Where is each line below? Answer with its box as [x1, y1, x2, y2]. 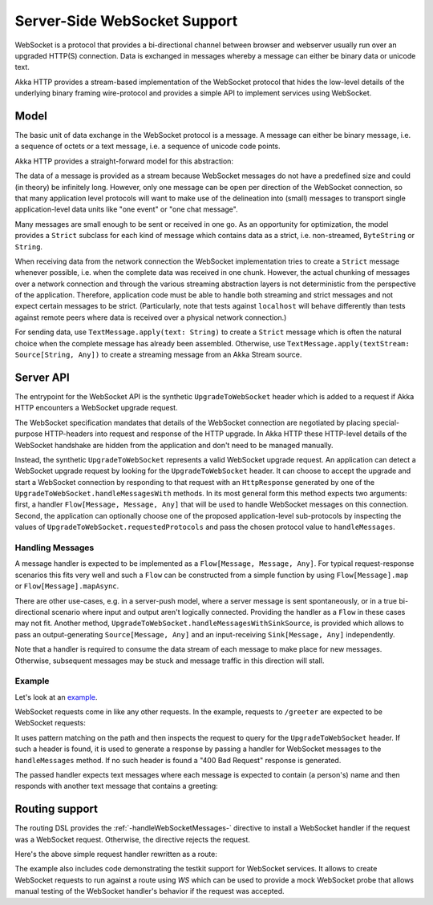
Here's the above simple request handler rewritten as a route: [14, 850, 218, 859]
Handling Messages [14, 542, 95, 553]
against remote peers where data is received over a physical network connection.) [14, 313, 287, 322]
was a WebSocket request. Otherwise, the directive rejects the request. [14, 834, 250, 844]
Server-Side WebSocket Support [14, 12, 238, 30]
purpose [14, 429, 43, 438]
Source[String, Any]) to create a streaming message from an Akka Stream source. [14, 349, 302, 360]
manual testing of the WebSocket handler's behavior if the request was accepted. [14, 887, 285, 896]
